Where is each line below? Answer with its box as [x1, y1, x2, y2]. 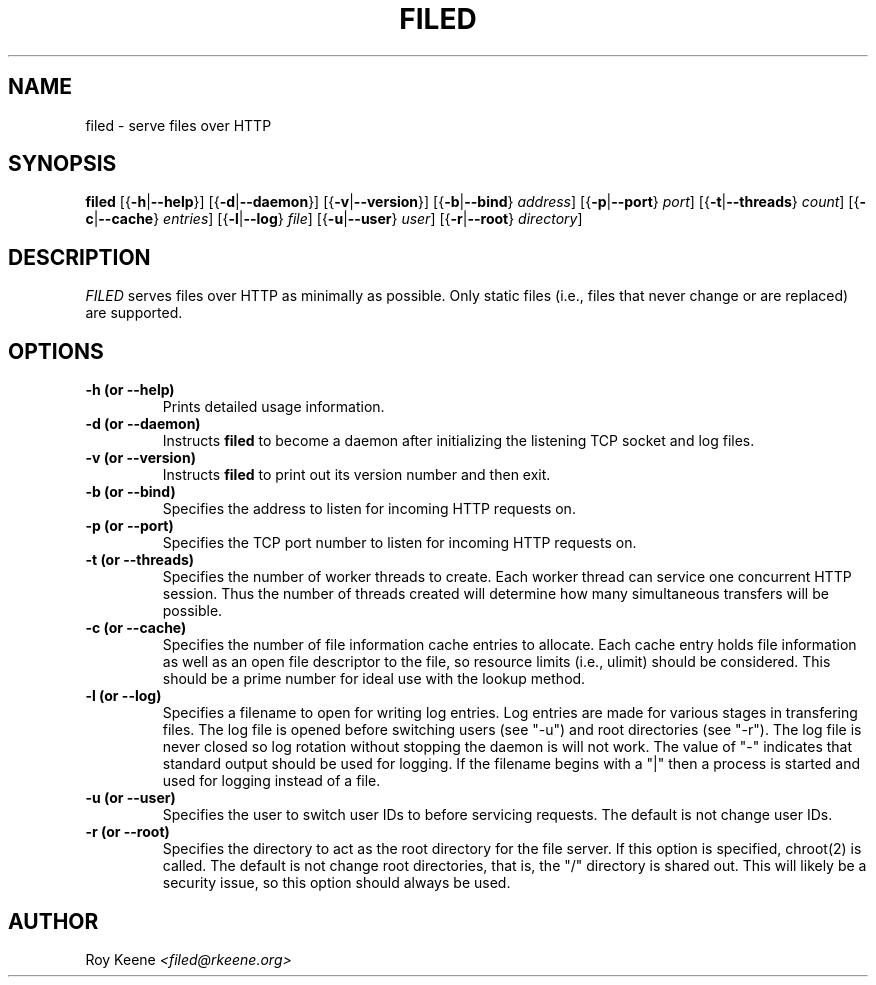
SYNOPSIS [8, 151, 117, 177]
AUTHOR [8, 908, 99, 934]
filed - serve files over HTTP [85, 116, 272, 134]
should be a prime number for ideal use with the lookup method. [162, 670, 586, 688]
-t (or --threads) [85, 551, 195, 569]
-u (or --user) [85, 789, 176, 807]
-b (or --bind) [85, 483, 176, 501]
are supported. [85, 304, 183, 322]
